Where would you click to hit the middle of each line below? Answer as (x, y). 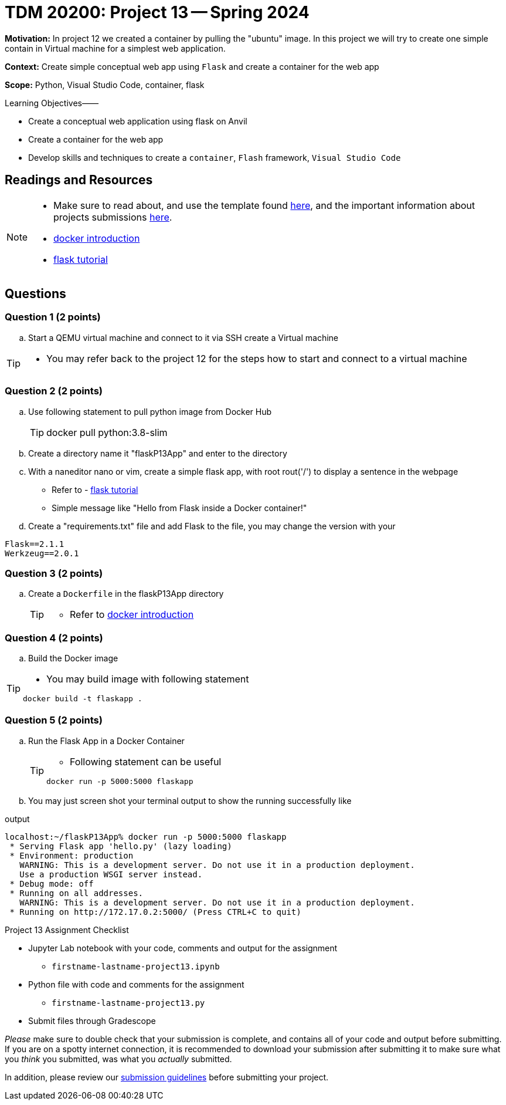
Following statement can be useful (146, 761)
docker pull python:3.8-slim (107, 432)
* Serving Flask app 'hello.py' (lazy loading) (121, 846)
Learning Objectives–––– (52, 103)
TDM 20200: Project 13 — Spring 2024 (157, 12)
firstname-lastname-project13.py (128, 1003)
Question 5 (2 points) (54, 720)
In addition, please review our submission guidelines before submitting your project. (167, 1077)
